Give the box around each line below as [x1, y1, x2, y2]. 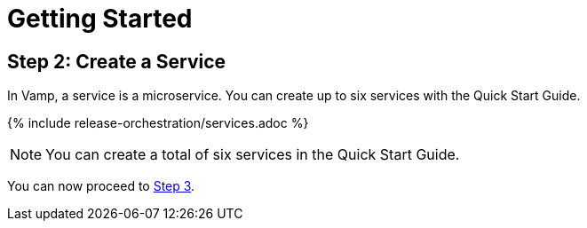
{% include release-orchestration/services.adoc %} [7, 115, 309, 131]
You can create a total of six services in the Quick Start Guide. [45, 145, 460, 164]
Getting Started [7, 4, 193, 34]
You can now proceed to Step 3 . [7, 178, 195, 194]
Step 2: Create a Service [7, 50, 226, 73]
